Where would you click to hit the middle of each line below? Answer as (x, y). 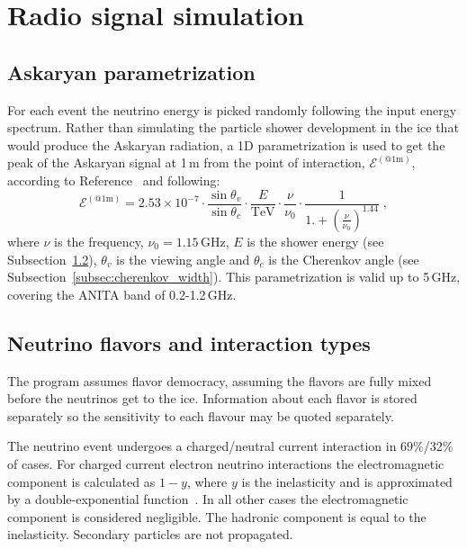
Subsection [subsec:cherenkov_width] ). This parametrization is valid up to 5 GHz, (234, 277)
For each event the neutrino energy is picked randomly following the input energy (232, 109)
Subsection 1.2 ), (52, 259)
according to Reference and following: (114, 180)
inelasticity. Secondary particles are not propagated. (150, 534)
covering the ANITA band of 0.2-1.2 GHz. (122, 294)
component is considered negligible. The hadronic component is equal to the (217, 516)
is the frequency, (99, 241)
